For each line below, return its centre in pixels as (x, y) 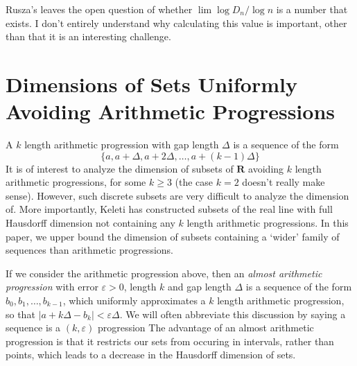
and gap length (200, 287)
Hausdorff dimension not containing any (90, 223)
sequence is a (33, 328)
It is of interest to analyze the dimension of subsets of (120, 168)
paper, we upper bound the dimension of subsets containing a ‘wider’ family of (173, 236)
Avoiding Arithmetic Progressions (170, 111)
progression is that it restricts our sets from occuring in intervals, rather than (170, 341)
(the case (194, 182)
